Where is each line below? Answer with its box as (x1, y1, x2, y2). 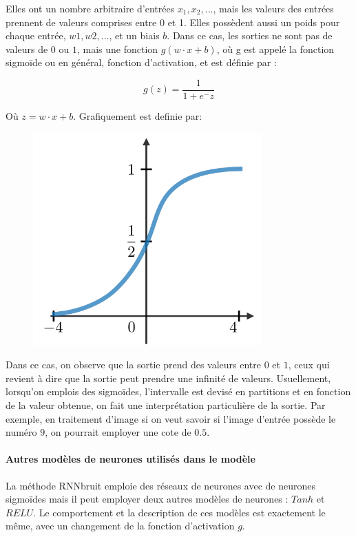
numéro (6, 425, 37, 439)
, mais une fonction (76, 41, 158, 56)
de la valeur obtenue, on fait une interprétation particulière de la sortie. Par (6, 398, 326, 412)
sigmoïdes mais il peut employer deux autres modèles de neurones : (6, 492, 289, 506)
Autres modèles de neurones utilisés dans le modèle (6, 452, 255, 466)
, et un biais (109, 28, 160, 43)
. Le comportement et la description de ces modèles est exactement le (33, 505, 326, 519)
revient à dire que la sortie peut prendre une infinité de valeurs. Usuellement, (6, 370, 331, 385)
